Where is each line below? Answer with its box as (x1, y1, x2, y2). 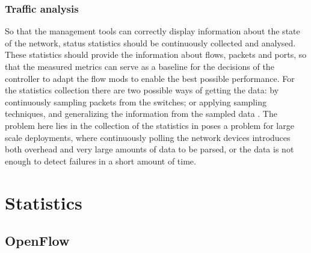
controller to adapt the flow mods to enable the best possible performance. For (5, 72, 295, 84)
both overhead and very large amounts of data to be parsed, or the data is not (5, 143, 294, 155)
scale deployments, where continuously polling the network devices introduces (5, 131, 291, 143)
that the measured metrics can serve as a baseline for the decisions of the (5, 60, 274, 72)
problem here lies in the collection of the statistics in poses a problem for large (5, 119, 294, 131)
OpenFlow (5, 231, 70, 250)
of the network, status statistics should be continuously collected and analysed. (5, 36, 296, 49)
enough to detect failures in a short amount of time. (5, 154, 196, 167)
